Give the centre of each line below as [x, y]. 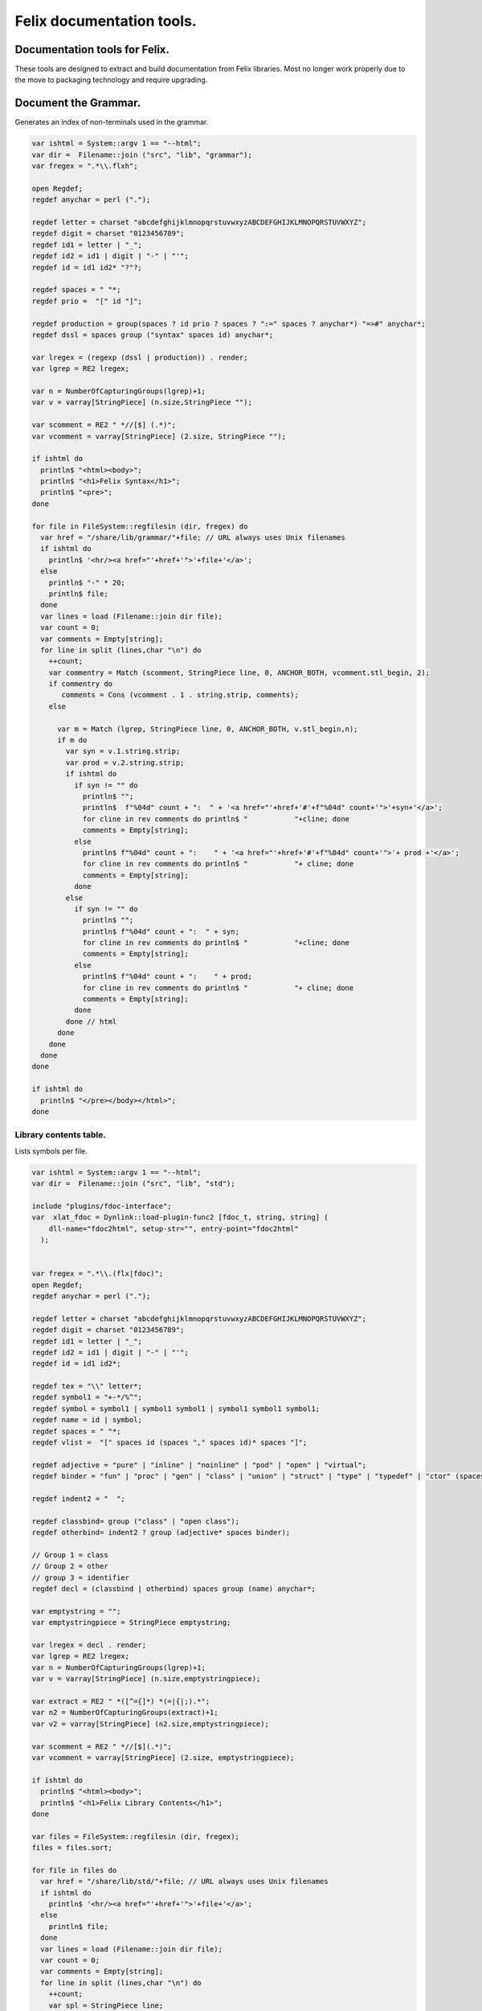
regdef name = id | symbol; [87, 1420]
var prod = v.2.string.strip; [125, 763]
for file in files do [74, 1870]
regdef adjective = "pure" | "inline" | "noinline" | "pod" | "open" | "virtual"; [199, 1465]
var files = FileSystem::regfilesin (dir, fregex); [136, 1836]
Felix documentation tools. [106, 21]
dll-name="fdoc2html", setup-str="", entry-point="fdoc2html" [174, 1228]
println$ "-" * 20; [87, 582]
